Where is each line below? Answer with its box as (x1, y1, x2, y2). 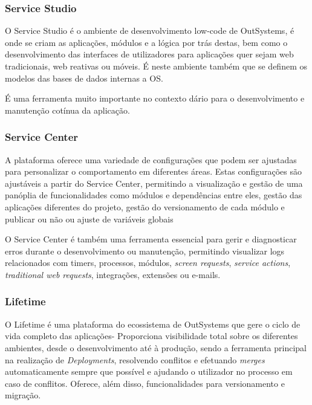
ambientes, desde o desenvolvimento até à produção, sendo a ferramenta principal (5, 341, 307, 354)
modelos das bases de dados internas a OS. (5, 71, 163, 84)
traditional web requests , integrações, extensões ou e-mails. (5, 268, 221, 280)
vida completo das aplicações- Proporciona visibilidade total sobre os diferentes (5, 329, 298, 342)
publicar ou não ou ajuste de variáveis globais (5, 212, 174, 225)
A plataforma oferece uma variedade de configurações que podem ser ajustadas (5, 153, 297, 166)
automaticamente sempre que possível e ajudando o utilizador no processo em (5, 365, 293, 378)
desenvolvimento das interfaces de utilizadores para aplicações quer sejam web (5, 48, 294, 60)
